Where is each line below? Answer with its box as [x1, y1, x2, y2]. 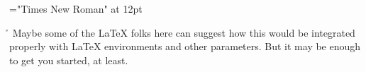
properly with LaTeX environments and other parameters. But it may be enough [9, 39, 361, 54]
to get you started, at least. [9, 52, 128, 67]
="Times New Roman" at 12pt [9, 1, 143, 16]
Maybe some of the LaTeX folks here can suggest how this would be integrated [12, 25, 355, 40]
